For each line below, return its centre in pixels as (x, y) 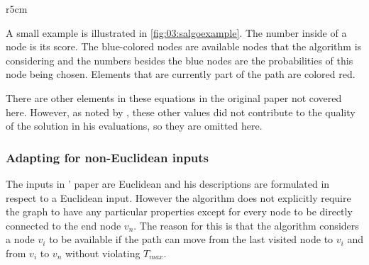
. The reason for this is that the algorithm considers (246, 225)
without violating (103, 253)
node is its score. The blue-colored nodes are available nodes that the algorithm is (184, 46)
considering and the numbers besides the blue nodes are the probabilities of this (180, 60)
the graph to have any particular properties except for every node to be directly (179, 212)
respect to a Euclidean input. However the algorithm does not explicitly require (178, 197)
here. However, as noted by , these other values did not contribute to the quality (181, 112)
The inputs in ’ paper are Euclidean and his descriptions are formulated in (168, 183)
